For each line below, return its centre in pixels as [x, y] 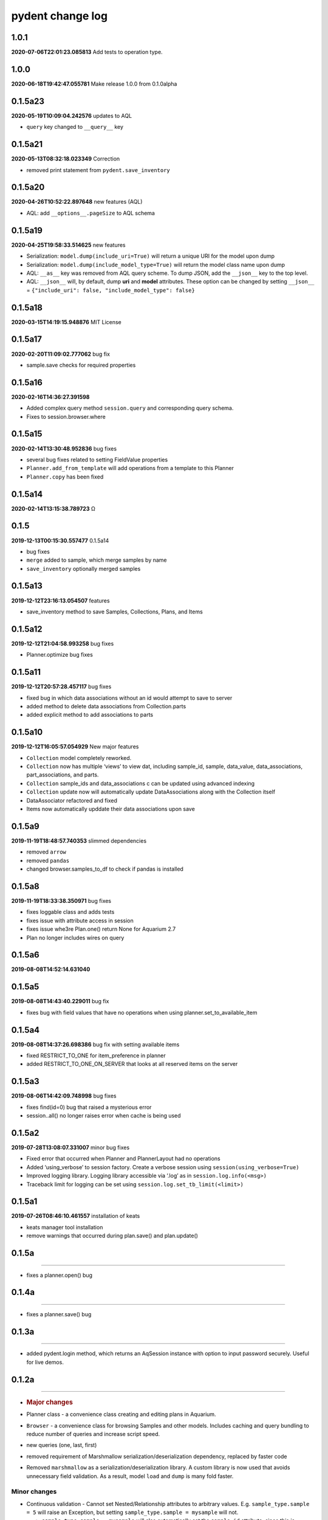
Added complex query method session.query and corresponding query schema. [130, 408]
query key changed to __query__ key [75, 127]
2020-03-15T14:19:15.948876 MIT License [66, 322]
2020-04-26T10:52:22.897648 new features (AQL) [77, 202]
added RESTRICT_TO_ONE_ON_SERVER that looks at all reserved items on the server [132, 1064]
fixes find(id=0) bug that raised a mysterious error [89, 1107]
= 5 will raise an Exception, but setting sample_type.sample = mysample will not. [132, 1512]
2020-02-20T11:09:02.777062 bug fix [61, 354]
